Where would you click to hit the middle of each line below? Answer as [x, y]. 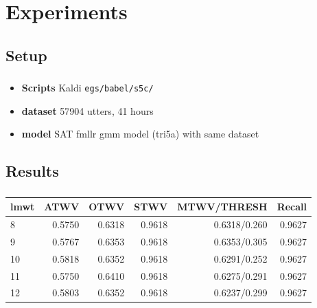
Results [32, 171]
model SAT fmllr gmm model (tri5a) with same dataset [140, 134]
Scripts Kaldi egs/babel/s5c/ [87, 88]
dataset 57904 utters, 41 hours [87, 110]
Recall [292, 207]
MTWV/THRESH [222, 207]
